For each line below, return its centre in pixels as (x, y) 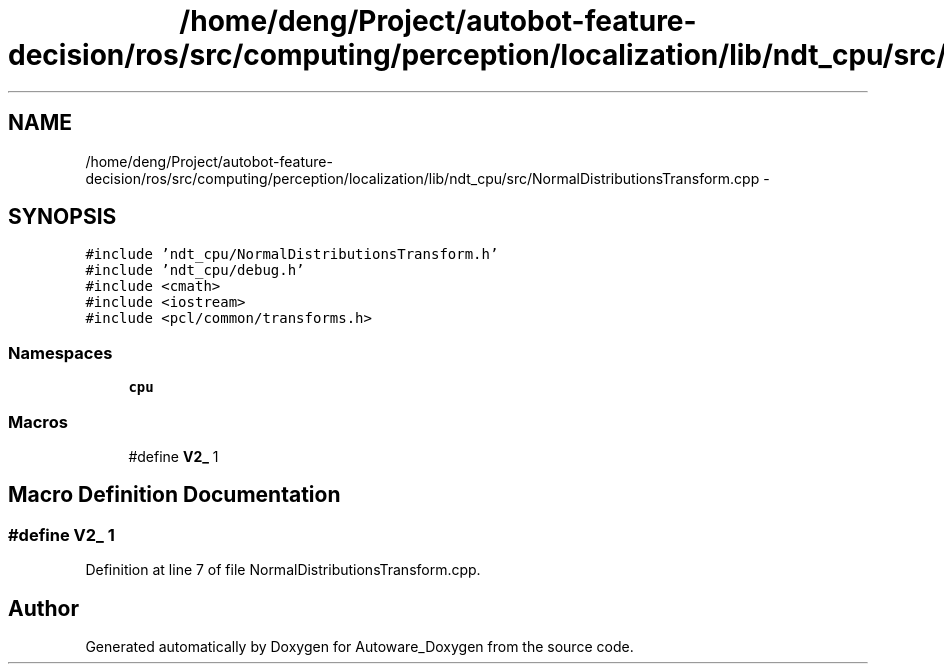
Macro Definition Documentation (174, 495)
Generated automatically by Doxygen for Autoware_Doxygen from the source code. (359, 646)
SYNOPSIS (62, 217)
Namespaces (60, 352)
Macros (38, 421)
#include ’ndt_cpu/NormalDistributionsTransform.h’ (292, 254)
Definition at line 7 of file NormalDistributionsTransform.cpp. (283, 570)
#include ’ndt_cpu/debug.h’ (195, 270)
